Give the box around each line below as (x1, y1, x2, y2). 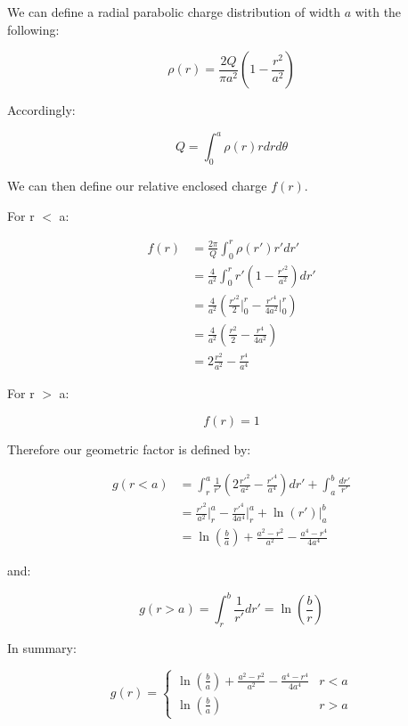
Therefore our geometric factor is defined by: (7, 439, 251, 458)
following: (7, 20, 60, 38)
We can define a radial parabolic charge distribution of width (7, 3, 341, 20)
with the (355, 3, 402, 20)
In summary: (7, 639, 77, 657)
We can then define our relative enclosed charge (7, 176, 267, 195)
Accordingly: (7, 101, 76, 119)
